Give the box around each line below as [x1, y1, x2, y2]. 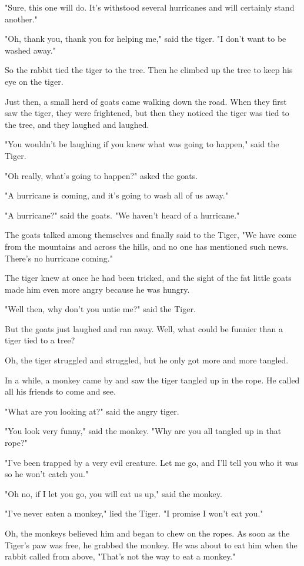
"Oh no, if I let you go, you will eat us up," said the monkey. [5, 487, 222, 499]
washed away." [5, 44, 56, 56]
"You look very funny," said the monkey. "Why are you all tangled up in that [5, 425, 282, 437]
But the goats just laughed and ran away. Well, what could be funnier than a [5, 322, 283, 335]
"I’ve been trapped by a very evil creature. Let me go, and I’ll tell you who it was [5, 456, 299, 468]
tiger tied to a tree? [5, 334, 75, 346]
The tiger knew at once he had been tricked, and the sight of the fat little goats [5, 272, 292, 284]
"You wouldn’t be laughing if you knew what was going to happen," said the [5, 138, 279, 150]
